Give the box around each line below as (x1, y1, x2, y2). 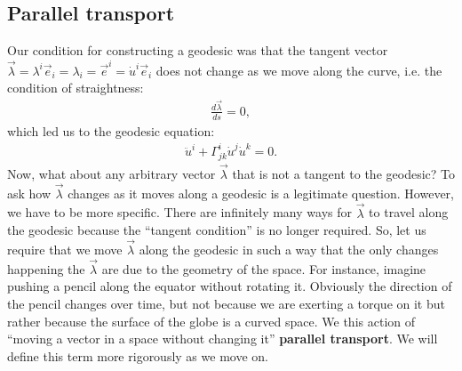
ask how (7, 183, 52, 202)
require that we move (7, 239, 123, 258)
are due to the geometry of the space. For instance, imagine (101, 259, 426, 278)
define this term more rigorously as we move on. (7, 346, 268, 365)
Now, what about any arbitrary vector (7, 164, 216, 182)
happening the (7, 259, 85, 278)
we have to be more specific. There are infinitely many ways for (7, 203, 352, 222)
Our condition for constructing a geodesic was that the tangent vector (7, 41, 388, 60)
